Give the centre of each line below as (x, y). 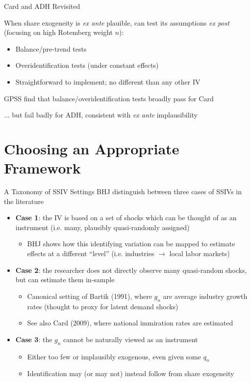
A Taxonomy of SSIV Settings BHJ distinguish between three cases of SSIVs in (123, 191)
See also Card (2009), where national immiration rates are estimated (130, 323)
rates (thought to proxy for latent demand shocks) (103, 306)
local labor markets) (200, 253)
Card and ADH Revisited (42, 6)
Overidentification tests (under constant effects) (87, 65)
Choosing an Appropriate (92, 148)
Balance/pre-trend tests (51, 48)
